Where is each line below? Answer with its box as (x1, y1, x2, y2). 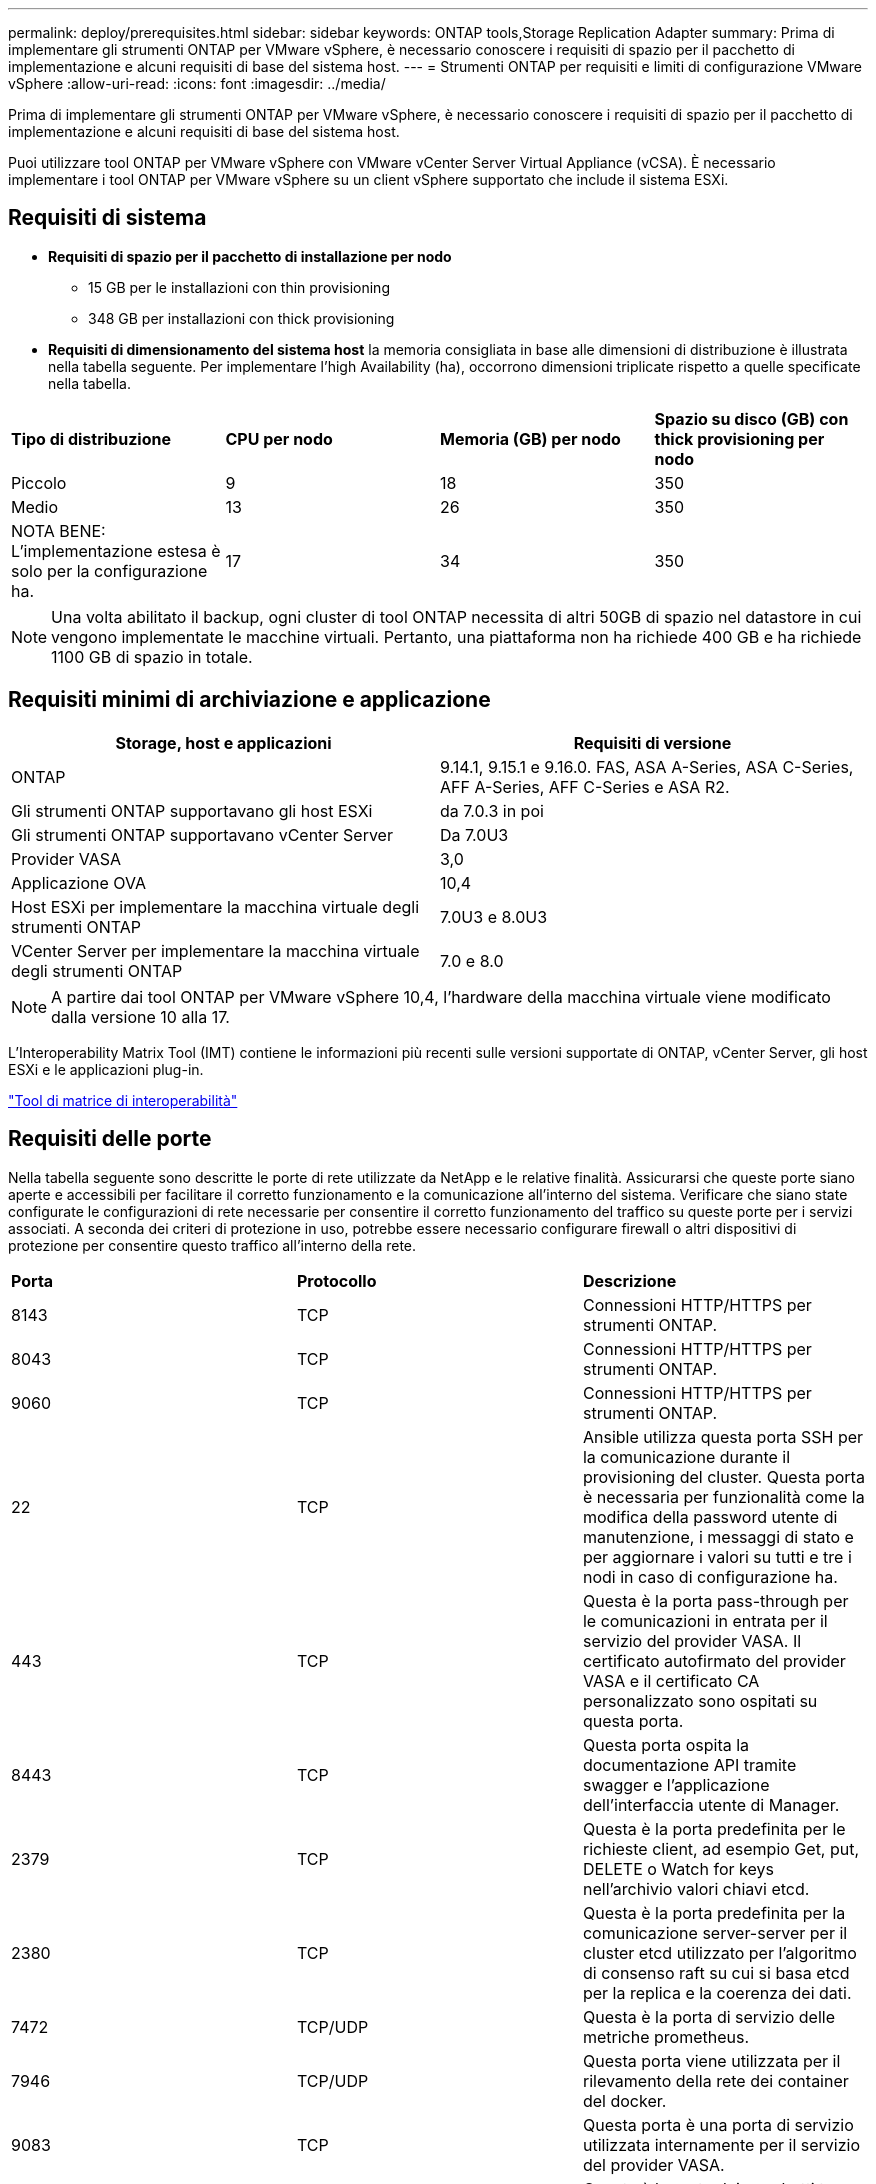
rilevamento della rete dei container (582, 2070, 849, 2091)
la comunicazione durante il (582, 1446, 791, 1467)
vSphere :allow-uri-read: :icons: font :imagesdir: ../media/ (8, 75, 386, 92)
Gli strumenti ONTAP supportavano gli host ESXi (11, 800, 373, 821)
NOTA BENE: (11, 520, 106, 541)
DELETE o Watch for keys (582, 1858, 774, 1879)
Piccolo (11, 472, 67, 493)
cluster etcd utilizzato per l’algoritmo (582, 1942, 857, 1963)
